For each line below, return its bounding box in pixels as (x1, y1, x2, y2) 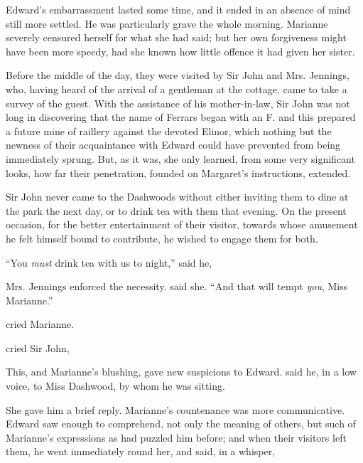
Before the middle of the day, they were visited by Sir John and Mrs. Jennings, (6, 68, 350, 83)
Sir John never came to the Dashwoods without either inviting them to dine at (6, 189, 349, 204)
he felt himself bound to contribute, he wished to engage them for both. (6, 230, 318, 245)
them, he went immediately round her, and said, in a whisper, (6, 444, 276, 459)
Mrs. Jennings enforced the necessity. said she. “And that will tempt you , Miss (6, 279, 348, 294)
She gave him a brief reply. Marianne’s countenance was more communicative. (6, 402, 345, 417)
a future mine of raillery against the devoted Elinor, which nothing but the (6, 123, 332, 138)
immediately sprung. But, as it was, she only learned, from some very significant (6, 151, 355, 166)
